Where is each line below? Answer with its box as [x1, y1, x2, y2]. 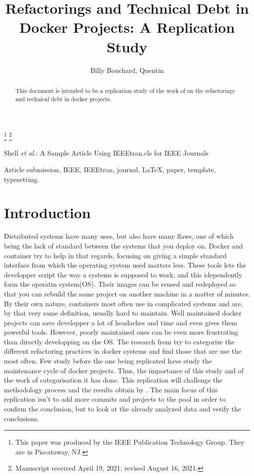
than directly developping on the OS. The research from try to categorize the [4, 336, 235, 346]
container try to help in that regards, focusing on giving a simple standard [4, 250, 227, 260]
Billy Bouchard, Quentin [90, 65, 164, 75]
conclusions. [4, 413, 40, 423]
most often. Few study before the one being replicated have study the [4, 356, 212, 366]
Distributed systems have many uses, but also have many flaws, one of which [4, 231, 234, 241]
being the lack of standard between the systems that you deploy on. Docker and [4, 240, 243, 250]
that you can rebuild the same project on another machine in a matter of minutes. [4, 288, 250, 298]
